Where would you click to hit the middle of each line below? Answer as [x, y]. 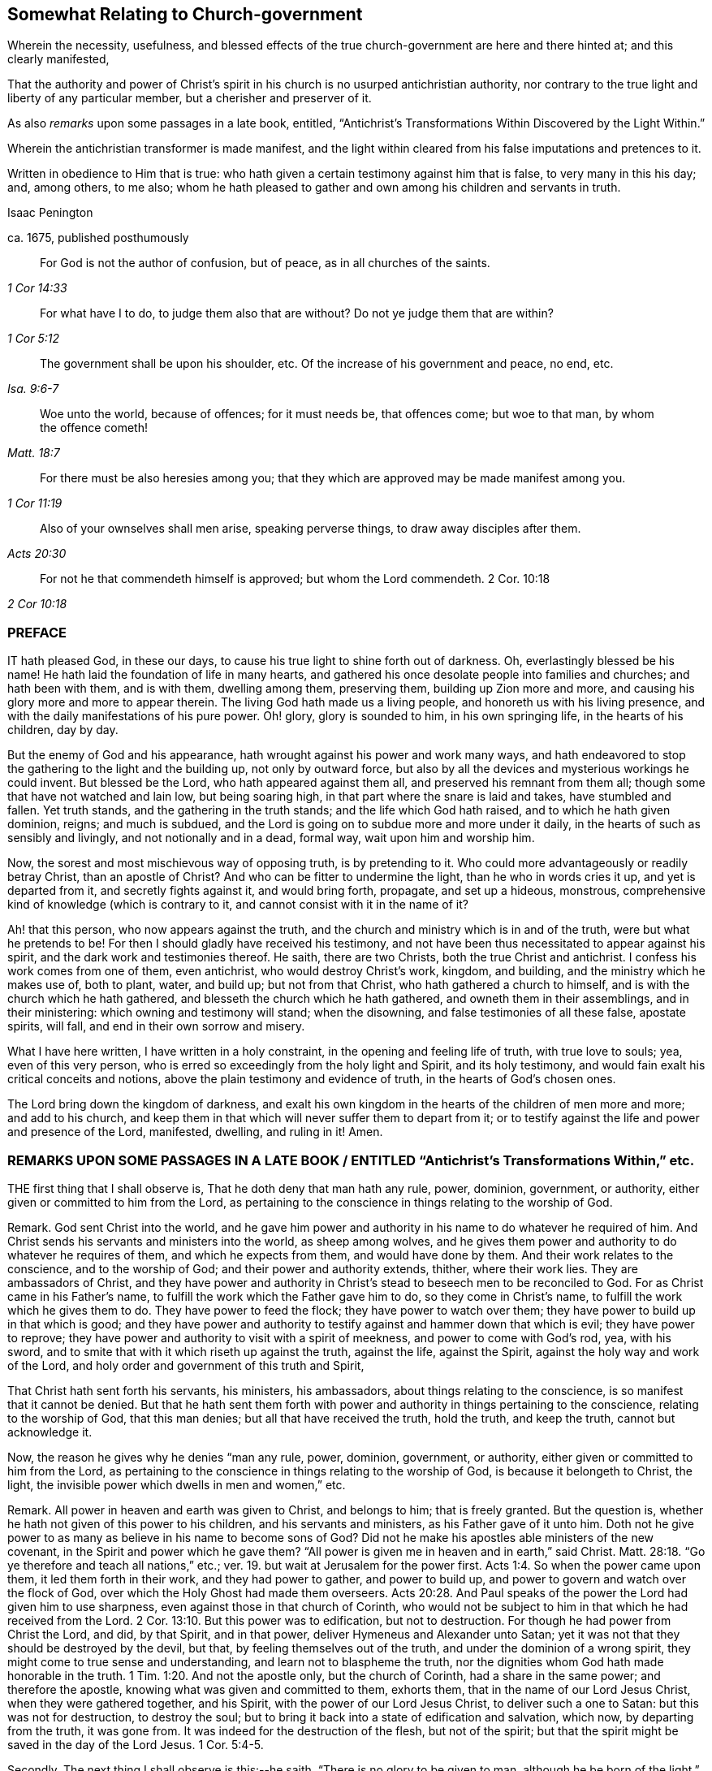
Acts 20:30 [37, 554]
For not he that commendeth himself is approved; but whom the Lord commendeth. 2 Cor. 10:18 [295, 579]
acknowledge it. [50, 1432]
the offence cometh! [94, 428]
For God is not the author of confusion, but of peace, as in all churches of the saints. [265, 263]
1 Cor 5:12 [34, 339]
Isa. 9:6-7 [33, 389]
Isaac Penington [50, 213]
